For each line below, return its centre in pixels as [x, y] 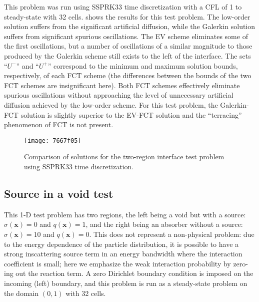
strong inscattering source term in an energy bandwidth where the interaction [123, 254]
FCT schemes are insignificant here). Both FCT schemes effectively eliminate [122, 85]
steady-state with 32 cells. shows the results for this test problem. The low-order [127, 16]
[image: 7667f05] [53, 140]
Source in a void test [59, 193]
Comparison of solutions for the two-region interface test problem [124, 157]
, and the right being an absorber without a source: [164, 224]
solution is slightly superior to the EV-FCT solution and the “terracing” [131, 114]
